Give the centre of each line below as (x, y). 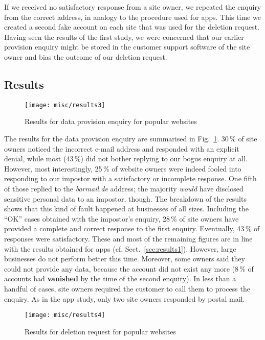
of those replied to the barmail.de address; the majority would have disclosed (124, 188)
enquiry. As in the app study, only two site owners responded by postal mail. (125, 298)
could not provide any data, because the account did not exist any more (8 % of (129, 268)
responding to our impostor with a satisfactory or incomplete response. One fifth (130, 178)
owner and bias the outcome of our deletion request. (86, 56)
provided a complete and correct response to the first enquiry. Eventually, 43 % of (132, 228)
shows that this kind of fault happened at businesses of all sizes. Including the (126, 209)
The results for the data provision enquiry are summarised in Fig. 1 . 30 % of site (131, 139)
